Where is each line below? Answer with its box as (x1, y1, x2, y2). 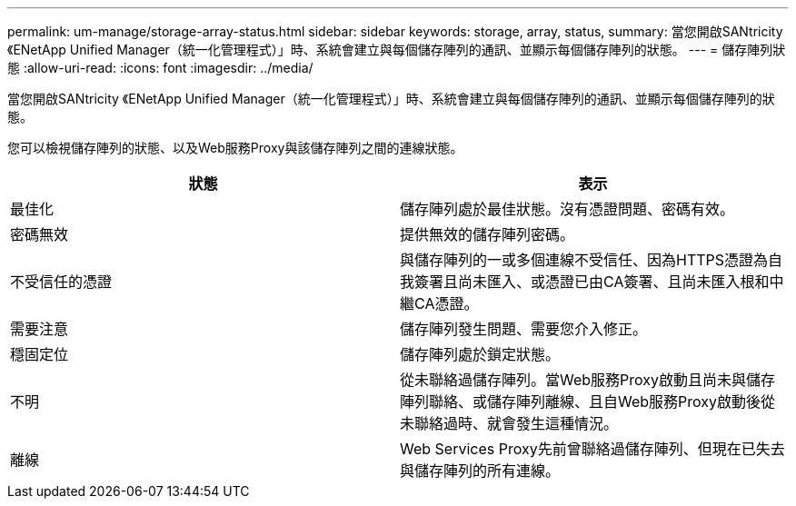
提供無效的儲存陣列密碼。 (400, 225, 575, 243)
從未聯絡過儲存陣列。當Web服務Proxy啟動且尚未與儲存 (400, 371, 776, 389)
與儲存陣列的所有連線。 (400, 461, 561, 480)
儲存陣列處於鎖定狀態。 (400, 345, 561, 363)
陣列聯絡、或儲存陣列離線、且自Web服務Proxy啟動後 (400, 392, 761, 411)
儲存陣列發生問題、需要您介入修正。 (400, 320, 648, 338)
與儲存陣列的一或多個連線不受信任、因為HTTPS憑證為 (400, 251, 769, 269)
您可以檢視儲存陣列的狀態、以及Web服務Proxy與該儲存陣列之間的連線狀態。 (7, 140, 463, 155)
